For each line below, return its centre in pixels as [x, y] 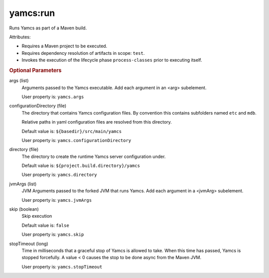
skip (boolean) [24, 209]
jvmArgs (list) [23, 184]
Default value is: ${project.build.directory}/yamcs [81, 166]
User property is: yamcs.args [53, 97]
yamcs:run [32, 13]
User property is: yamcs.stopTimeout [62, 267]
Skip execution [37, 216]
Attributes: [20, 37]
